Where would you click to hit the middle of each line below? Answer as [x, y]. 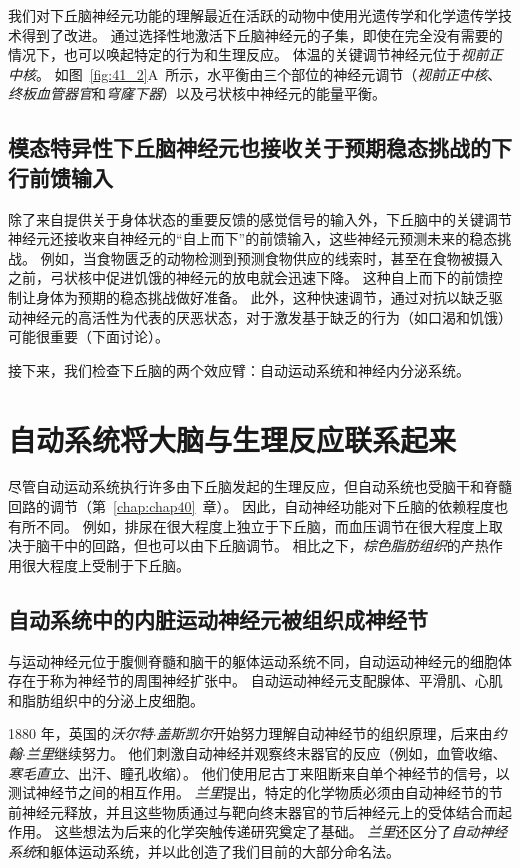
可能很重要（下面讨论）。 [88, 336]
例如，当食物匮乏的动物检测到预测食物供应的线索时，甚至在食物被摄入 [271, 257]
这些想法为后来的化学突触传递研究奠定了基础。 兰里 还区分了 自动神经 [281, 831]
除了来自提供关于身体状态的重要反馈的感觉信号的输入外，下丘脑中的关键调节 [260, 218]
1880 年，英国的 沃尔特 [80, 733]
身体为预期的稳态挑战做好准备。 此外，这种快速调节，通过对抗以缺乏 [262, 296]
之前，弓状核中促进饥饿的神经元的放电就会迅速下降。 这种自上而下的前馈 [248, 277]
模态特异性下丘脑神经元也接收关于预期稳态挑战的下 [260, 147]
